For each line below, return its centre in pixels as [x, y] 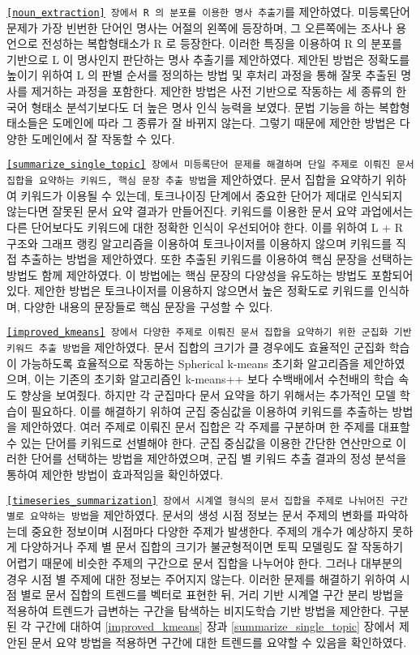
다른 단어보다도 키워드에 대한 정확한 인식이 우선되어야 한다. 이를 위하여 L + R [205, 227]
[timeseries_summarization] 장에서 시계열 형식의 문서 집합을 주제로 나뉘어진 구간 [208, 501]
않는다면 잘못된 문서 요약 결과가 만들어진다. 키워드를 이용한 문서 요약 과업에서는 [210, 211]
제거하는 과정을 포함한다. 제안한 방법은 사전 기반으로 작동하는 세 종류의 [212, 91]
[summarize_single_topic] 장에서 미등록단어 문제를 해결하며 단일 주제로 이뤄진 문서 [210, 165]
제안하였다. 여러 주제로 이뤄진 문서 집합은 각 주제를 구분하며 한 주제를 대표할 [215, 427]
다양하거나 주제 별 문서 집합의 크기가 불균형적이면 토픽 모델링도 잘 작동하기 [212, 547]
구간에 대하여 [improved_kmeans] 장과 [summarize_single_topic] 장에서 [215, 626]
